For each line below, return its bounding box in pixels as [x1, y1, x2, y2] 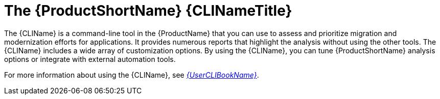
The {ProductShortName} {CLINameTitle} [4, 2, 292, 19]
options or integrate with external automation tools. [4, 54, 176, 63]
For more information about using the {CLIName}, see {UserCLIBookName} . [4, 70, 259, 79]
